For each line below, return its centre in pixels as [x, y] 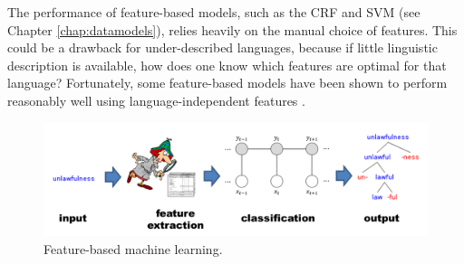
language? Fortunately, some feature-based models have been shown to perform [227, 83]
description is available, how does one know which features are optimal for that [227, 65]
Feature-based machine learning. [133, 249]
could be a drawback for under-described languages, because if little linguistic [222, 47]
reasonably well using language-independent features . [156, 100]
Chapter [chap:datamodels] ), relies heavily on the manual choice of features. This [232, 29]
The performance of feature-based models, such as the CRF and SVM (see [214, 12]
